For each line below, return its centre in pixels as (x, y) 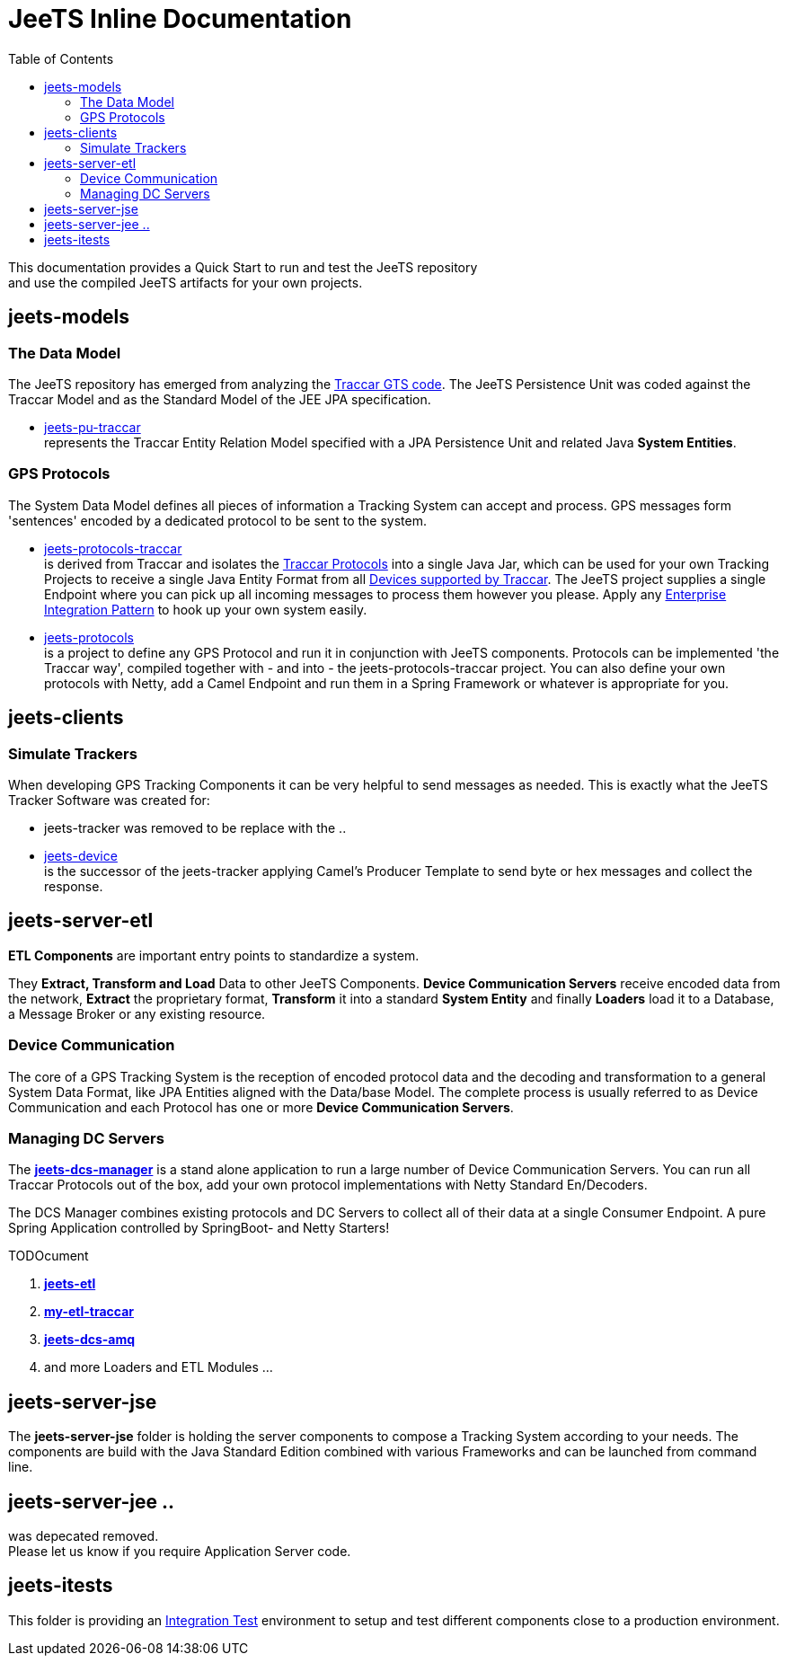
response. (74, 886)
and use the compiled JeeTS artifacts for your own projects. (186, 282)
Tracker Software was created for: (109, 800)
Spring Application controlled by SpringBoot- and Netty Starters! (199, 1228)
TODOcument (49, 1256)
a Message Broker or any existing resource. (137, 1013)
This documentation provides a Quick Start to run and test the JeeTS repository (243, 267)
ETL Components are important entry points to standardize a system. (214, 955)
